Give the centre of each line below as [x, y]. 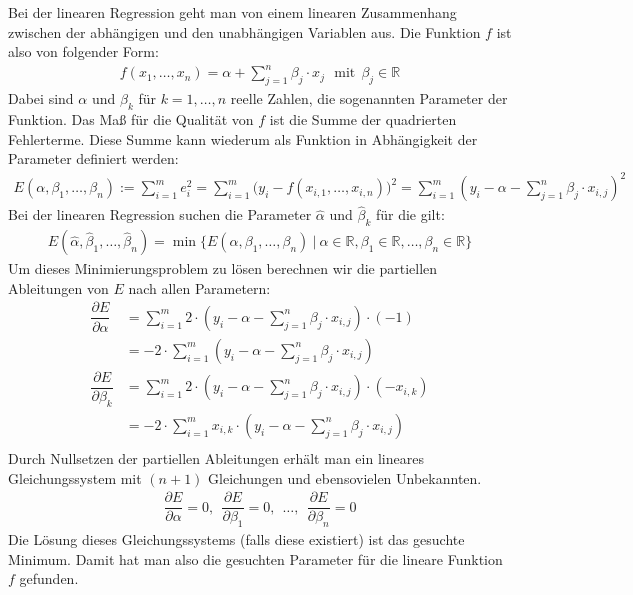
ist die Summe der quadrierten [363, 118]
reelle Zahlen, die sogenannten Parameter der [369, 98]
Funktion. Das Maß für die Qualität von [131, 118]
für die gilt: [410, 214]
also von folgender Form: [83, 51]
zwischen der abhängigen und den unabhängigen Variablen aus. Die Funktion [244, 31]
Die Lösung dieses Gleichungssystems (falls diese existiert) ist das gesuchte [236, 539]
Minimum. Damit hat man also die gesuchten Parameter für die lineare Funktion [255, 558]
